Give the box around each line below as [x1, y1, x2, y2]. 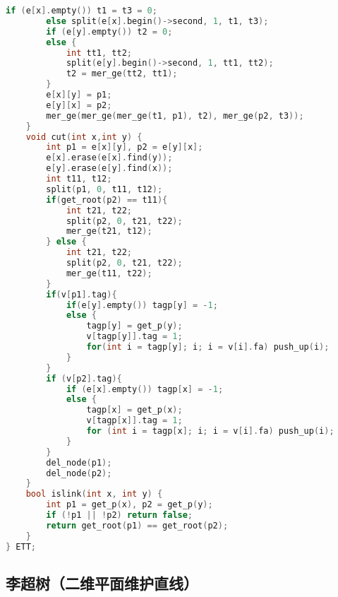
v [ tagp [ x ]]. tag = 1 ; [86, 415, 183, 426]
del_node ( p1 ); [46, 457, 112, 468]
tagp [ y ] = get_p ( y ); [86, 321, 183, 331]
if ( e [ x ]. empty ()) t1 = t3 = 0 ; [6, 6, 157, 16]
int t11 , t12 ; [46, 174, 112, 184]
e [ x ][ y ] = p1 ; [46, 90, 112, 100]
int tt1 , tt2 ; [66, 47, 133, 58]
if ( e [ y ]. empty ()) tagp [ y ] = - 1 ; [66, 300, 218, 310]
